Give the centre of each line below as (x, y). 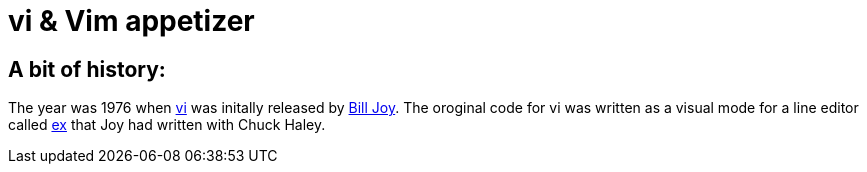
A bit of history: (87, 69)
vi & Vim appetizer (131, 21)
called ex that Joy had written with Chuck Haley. (167, 125)
